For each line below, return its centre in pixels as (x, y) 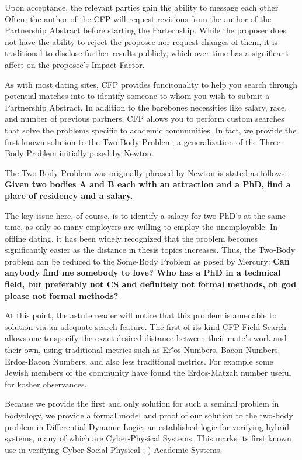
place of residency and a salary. (69, 195)
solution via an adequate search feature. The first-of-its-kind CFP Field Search (146, 326)
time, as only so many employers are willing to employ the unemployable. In (141, 227)
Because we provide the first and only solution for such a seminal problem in (142, 404)
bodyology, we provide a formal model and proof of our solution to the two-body (149, 415)
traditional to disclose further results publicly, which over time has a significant (147, 53)
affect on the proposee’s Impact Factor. (75, 64)
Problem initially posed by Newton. (90, 153)
